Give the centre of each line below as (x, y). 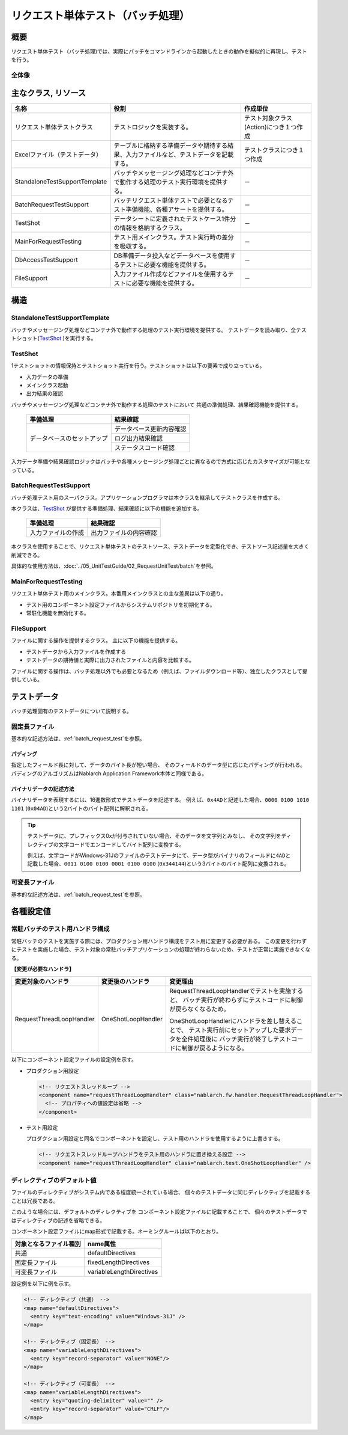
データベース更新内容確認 (150, 429)
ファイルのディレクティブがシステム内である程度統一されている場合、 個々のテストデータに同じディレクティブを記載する (161, 1192)
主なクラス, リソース (49, 93)
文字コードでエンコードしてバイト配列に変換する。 (121, 844)
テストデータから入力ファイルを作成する (76, 651)
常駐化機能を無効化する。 (58, 613)
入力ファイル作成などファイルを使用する (171, 274)
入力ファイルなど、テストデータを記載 (180, 155)
